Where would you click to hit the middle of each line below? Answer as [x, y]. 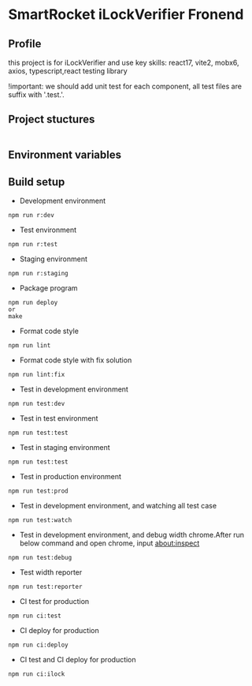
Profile [25, 44]
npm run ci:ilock [37, 674]
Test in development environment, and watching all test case [118, 506]
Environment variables [65, 155]
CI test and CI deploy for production [78, 660]
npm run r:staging [38, 274]
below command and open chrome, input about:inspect [109, 543]
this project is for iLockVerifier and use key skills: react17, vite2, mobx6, [124, 62]
